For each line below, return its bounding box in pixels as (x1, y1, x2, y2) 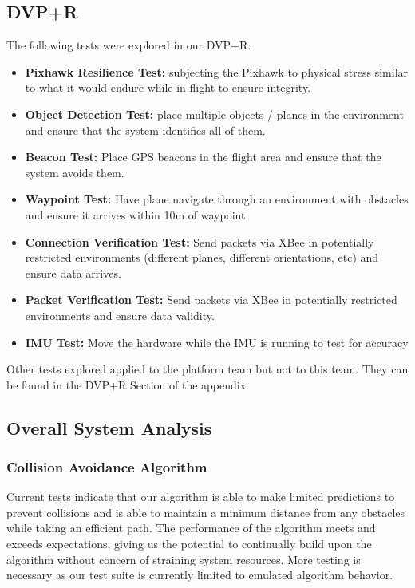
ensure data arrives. (25, 264, 121, 281)
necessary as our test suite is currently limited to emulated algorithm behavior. (6, 566, 393, 583)
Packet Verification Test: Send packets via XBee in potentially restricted (25, 291, 397, 308)
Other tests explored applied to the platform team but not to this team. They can (6, 361, 409, 377)
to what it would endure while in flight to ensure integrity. (25, 79, 311, 96)
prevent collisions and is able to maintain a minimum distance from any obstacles (6, 503, 405, 520)
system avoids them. (25, 164, 125, 180)
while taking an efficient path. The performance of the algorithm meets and (6, 519, 376, 536)
